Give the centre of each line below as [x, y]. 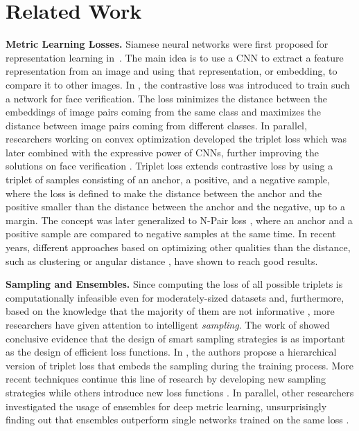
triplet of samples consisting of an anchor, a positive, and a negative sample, [168, 180]
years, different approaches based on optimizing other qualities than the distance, [178, 247]
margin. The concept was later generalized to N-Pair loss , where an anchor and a [179, 220]
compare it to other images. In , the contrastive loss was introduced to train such [178, 84]
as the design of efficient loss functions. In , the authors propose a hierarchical [171, 352]
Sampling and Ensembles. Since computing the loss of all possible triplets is [174, 284]
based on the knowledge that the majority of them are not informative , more [170, 311]
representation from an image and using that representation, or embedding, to [172, 71]
